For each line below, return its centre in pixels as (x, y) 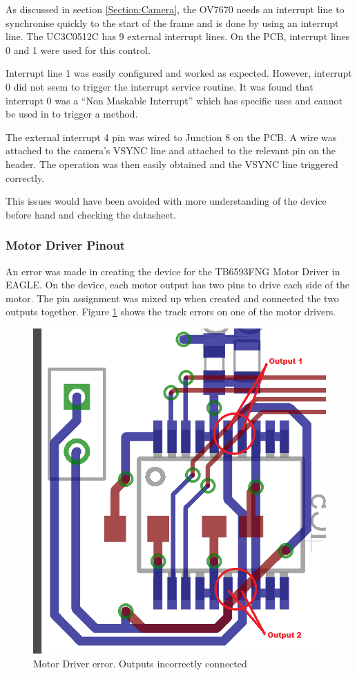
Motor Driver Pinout (66, 245)
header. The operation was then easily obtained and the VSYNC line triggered (172, 164)
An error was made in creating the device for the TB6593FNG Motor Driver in (173, 271)
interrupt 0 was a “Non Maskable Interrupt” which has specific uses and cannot (174, 100)
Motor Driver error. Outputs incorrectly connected (140, 663)
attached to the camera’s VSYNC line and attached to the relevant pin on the (171, 150)
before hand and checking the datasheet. (91, 214)
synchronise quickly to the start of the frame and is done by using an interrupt (172, 22)
